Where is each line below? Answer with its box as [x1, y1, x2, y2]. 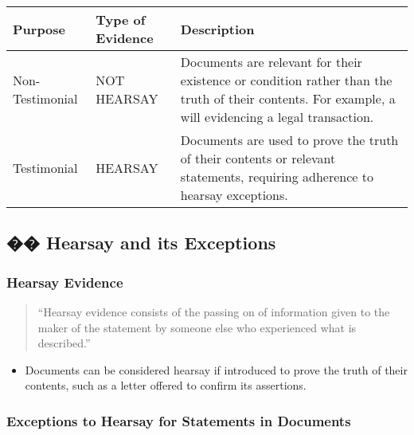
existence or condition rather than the [180, 71, 393, 89]
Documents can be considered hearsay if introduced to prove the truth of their [25, 361, 408, 378]
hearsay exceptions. [180, 186, 288, 204]
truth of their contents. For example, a [180, 89, 396, 108]
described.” [37, 335, 91, 351]
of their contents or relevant [180, 149, 336, 167]
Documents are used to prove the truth [180, 131, 399, 149]
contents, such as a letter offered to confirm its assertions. [25, 377, 307, 394]
